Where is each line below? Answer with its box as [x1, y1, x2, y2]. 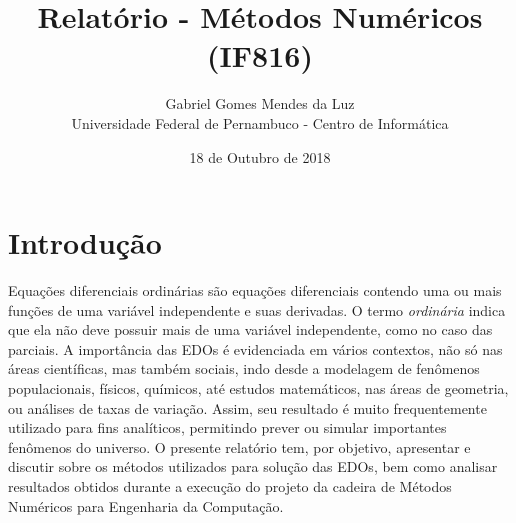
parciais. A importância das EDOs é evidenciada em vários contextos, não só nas [8, 338, 503, 359]
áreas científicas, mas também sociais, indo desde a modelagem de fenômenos [8, 358, 480, 379]
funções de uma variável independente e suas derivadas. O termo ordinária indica [8, 299, 506, 320]
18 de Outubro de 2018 [189, 146, 331, 167]
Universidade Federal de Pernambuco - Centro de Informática [71, 112, 449, 133]
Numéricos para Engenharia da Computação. [8, 495, 284, 516]
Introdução [8, 222, 162, 263]
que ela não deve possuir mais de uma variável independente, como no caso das [8, 319, 493, 340]
